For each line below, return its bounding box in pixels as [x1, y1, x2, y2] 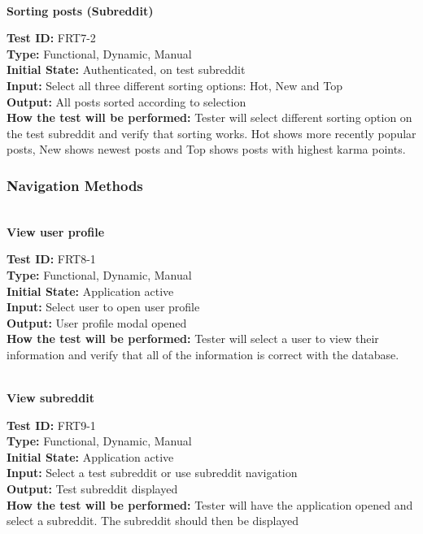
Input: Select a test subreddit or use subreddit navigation [7, 464, 298, 481]
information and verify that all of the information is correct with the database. [7, 345, 399, 363]
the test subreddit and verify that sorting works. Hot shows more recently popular [7, 124, 416, 141]
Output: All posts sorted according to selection [7, 93, 246, 110]
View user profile [7, 223, 105, 240]
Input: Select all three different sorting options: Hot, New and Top [7, 76, 342, 93]
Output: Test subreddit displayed [7, 480, 178, 497]
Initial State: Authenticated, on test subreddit [7, 61, 246, 78]
